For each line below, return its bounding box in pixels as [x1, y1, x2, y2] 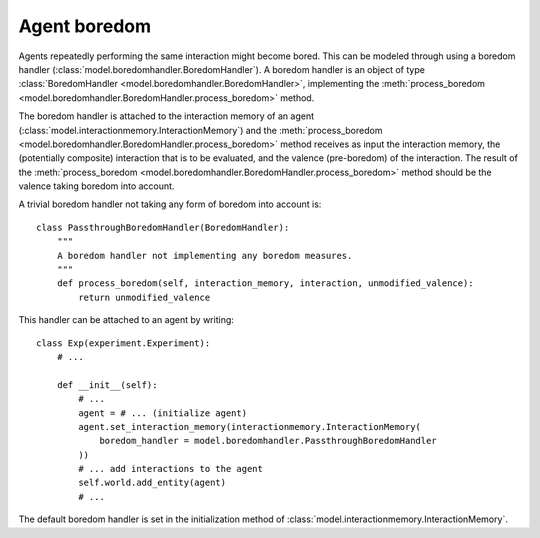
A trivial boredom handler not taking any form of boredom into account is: [18, 198, 322, 210]
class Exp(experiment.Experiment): [36, 337, 211, 349]
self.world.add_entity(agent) [78, 477, 227, 489]
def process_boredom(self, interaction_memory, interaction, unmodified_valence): [56, 278, 474, 289]
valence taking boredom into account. [18, 180, 175, 192]
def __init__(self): [56, 379, 158, 390]
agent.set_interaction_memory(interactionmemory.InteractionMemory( [78, 421, 422, 432]
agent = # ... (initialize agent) [78, 407, 248, 419]
